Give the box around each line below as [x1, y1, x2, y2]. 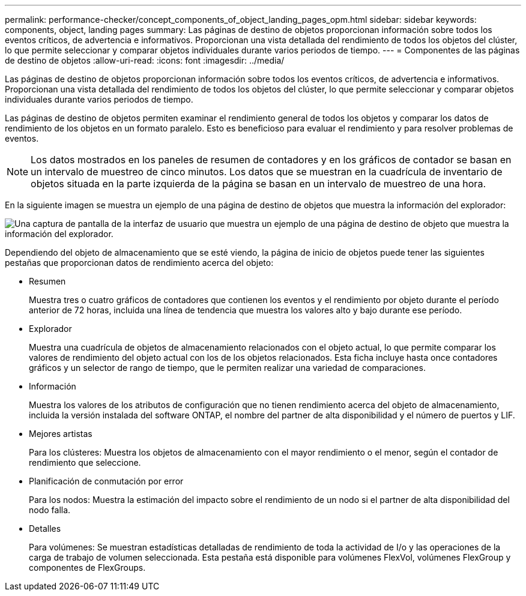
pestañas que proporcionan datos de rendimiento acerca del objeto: [5, 257, 274, 268]
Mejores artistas [29, 429, 92, 439]
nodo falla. [29, 505, 71, 515]
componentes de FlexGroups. [29, 562, 146, 573]
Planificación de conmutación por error [29, 476, 184, 486]
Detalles [29, 523, 61, 534]
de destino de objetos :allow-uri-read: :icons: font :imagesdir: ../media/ [5, 55, 285, 65]
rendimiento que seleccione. [29, 457, 141, 468]
